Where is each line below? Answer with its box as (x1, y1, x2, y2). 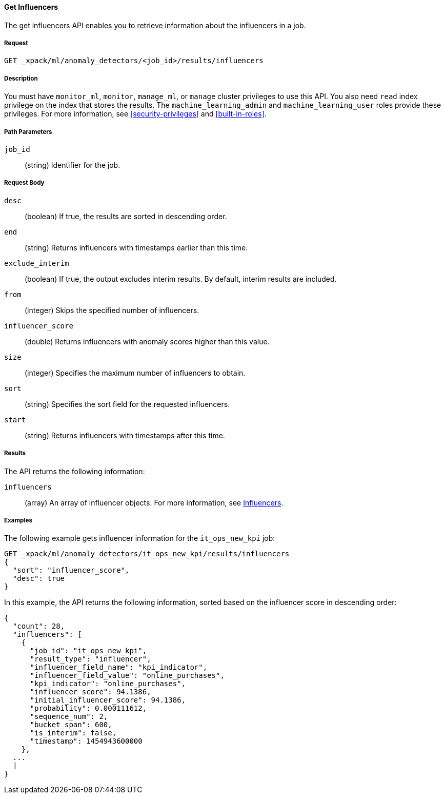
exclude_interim (4, 259, 69, 267)
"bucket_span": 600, (30, 721, 112, 729)
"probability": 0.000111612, (30, 704, 147, 713)
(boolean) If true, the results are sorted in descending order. (25, 211, 227, 221)
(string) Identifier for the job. (25, 160, 120, 169)
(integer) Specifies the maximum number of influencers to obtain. (25, 368, 246, 377)
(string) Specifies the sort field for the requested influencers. (25, 399, 230, 408)
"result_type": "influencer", (30, 655, 151, 664)
